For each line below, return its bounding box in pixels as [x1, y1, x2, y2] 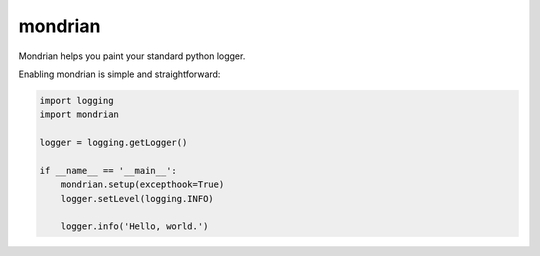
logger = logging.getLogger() [39, 137, 188, 149]
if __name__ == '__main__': [39, 165, 177, 176]
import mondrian [39, 109, 120, 120]
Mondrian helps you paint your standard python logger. [18, 50, 246, 62]
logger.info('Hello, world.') [60, 221, 209, 232]
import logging [39, 95, 114, 106]
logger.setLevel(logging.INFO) [60, 193, 214, 204]
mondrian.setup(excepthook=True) [60, 179, 225, 190]
